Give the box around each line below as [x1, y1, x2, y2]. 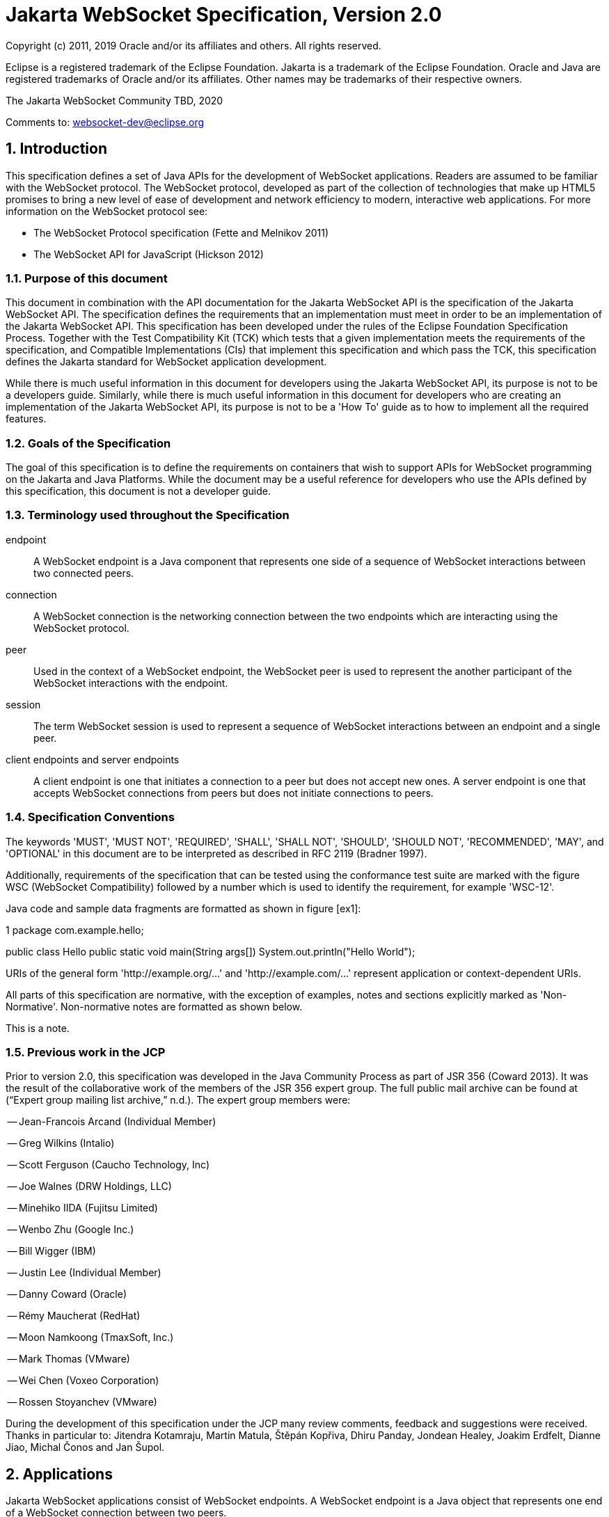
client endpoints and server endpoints [6, 753, 180, 765]
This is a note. [6, 1022, 70, 1034]
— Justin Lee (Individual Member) [7, 1266, 161, 1279]
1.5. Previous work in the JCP [6, 1045, 166, 1059]
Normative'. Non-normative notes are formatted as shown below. [6, 1000, 303, 1012]
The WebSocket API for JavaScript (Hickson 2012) [33, 248, 264, 260]
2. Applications [6, 1465, 113, 1483]
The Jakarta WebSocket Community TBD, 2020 [6, 94, 223, 106]
